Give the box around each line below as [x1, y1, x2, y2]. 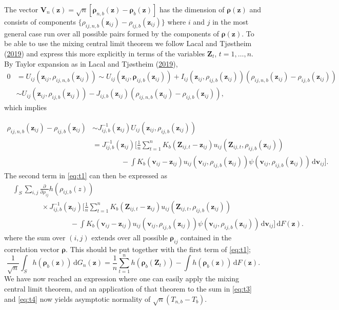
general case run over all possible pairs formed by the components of [4, 28, 220, 38]
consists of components [4, 16, 76, 27]
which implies [4, 102, 47, 113]
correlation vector [4, 243, 59, 254]
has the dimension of [159, 4, 225, 14]
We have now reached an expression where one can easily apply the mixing [4, 273, 240, 284]
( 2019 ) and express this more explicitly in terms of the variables [4, 48, 205, 58]
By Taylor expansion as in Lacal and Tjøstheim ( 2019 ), [4, 58, 178, 69]
